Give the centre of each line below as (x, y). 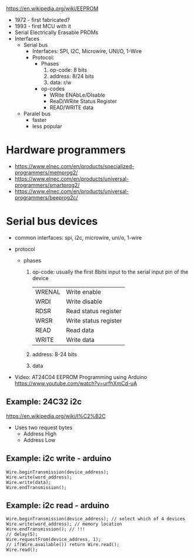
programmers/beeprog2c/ (46, 197)
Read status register (94, 311)
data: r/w (61, 82)
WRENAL (48, 292)
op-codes (53, 89)
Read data (80, 330)
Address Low (39, 440)
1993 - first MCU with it (43, 26)
